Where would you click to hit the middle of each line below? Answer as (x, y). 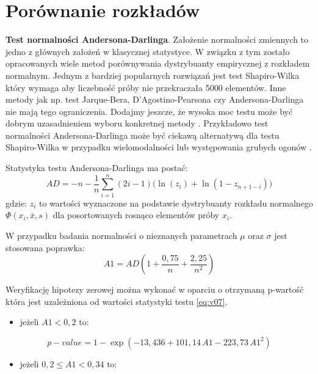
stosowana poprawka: (45, 247)
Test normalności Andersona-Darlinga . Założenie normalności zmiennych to (157, 39)
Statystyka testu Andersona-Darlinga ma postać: (97, 168)
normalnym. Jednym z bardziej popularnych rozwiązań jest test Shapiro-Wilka (153, 75)
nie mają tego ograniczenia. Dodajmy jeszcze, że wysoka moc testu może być (149, 111)
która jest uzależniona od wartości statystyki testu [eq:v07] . (117, 301)
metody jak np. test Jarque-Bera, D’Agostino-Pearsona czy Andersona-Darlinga (155, 99)
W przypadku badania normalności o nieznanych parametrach (121, 235)
